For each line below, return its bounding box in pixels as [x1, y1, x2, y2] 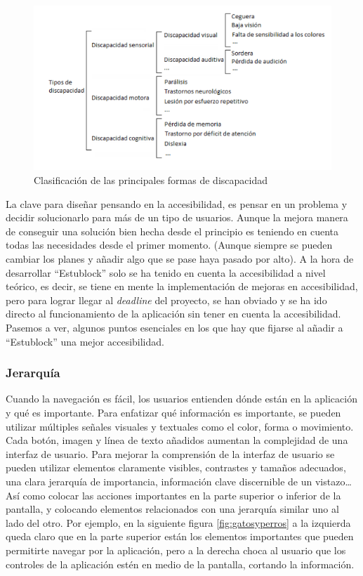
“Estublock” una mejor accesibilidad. [6, 334, 164, 348]
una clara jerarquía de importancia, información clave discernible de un [6, 473, 312, 488]
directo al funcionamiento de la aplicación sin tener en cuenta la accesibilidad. [6, 306, 341, 321]
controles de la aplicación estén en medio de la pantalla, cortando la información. [6, 556, 355, 571]
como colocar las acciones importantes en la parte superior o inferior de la [22, 487, 341, 502]
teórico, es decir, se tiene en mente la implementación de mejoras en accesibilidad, [6, 279, 358, 294]
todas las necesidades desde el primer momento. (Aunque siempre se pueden [6, 237, 333, 252]
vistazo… [315, 473, 352, 488]
